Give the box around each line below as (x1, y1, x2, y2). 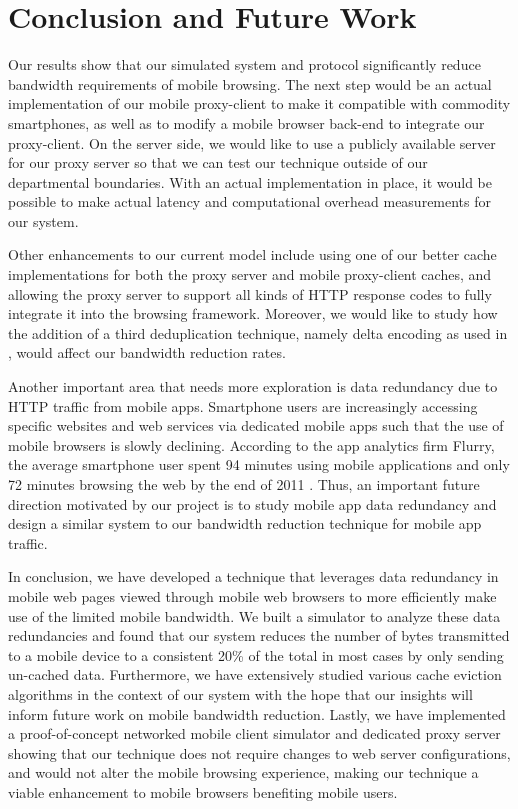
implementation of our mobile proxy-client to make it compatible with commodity (8, 93, 511, 114)
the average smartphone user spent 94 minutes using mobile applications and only (8, 454, 510, 475)
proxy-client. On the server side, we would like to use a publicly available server (8, 132, 496, 153)
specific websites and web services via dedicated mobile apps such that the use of (8, 415, 504, 436)
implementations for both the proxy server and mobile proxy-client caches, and (8, 264, 492, 285)
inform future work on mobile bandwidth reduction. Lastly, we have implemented (8, 703, 506, 724)
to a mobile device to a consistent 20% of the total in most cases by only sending (8, 644, 504, 665)
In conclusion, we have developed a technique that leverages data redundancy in (8, 566, 499, 587)
